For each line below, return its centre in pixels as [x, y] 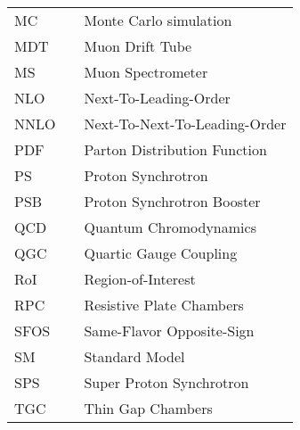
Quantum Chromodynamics [170, 227]
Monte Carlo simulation [158, 20]
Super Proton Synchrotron [166, 382]
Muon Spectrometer [146, 72]
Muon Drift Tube [138, 46]
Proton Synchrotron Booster [172, 201]
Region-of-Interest [140, 279]
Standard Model [134, 356]
